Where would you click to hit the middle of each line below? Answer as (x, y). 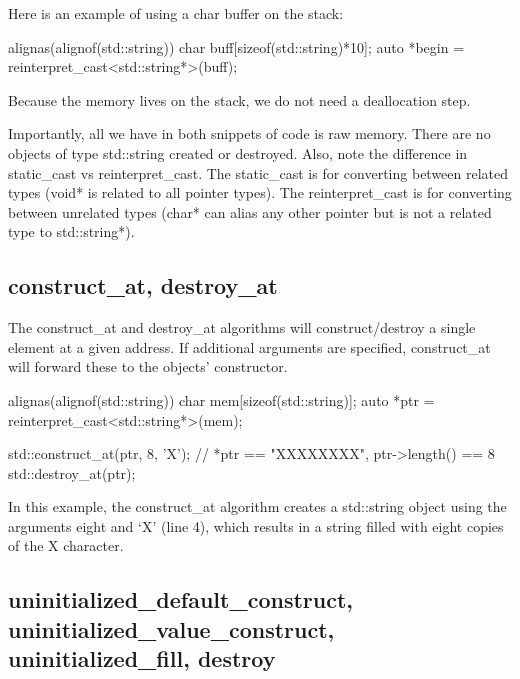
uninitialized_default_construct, (181, 599)
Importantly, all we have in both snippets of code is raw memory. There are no (249, 133)
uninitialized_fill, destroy (142, 658)
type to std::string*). (71, 231)
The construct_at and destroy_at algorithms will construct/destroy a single (242, 327)
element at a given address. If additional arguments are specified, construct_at (249, 346)
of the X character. (66, 545)
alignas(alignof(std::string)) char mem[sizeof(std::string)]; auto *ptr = (221, 399)
